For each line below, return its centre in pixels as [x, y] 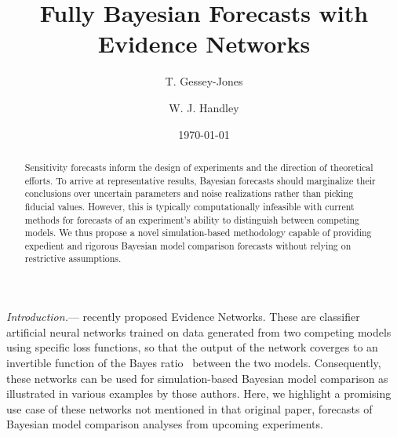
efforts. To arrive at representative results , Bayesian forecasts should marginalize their [200, 180]
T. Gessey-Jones [204, 81]
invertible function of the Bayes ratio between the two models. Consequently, [194, 362]
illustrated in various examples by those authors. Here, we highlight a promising [199, 393]
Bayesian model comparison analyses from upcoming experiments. [165, 424]
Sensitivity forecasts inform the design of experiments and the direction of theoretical [199, 167]
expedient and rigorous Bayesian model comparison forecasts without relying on [188, 245]
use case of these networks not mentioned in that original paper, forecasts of [189, 408]
